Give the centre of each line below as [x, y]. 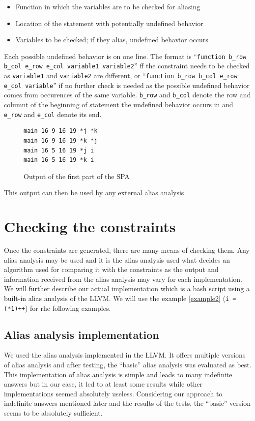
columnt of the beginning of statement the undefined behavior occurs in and [119, 105]
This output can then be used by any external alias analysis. [95, 193]
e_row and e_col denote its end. [53, 114]
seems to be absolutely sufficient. [53, 413]
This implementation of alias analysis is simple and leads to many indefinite [118, 374]
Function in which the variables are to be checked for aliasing [108, 6]
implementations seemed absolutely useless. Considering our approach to [113, 393]
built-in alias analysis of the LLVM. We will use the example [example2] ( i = [120, 298]
